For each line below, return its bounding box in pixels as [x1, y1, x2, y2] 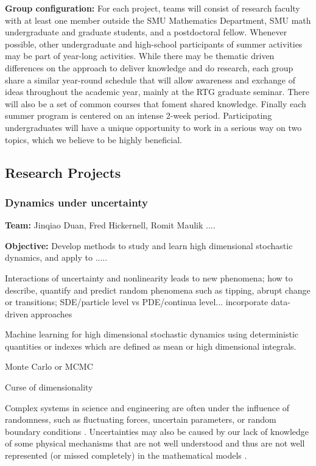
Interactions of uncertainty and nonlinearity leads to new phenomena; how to [5, 271, 293, 284]
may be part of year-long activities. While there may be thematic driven [5, 49, 275, 62]
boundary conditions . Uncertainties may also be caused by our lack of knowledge [5, 425, 309, 437]
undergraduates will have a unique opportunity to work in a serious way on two [5, 121, 302, 133]
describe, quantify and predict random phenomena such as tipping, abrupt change [5, 283, 311, 296]
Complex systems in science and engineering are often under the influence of [5, 401, 290, 414]
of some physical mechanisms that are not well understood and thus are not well [5, 437, 305, 450]
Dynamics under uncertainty [5, 194, 148, 210]
